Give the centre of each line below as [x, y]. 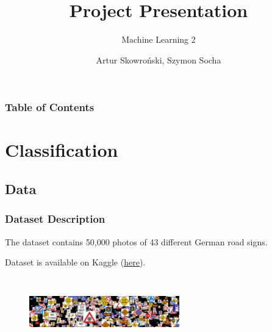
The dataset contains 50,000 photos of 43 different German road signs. [136, 241]
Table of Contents [50, 107]
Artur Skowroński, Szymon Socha [159, 60]
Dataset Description [55, 219]
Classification [62, 150]
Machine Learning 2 [159, 39]
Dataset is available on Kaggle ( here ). [75, 262]
